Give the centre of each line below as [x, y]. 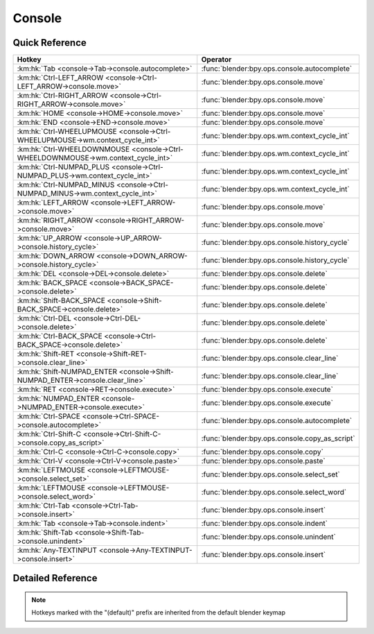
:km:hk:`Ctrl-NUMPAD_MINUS [66, 185]
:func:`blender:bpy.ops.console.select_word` [274, 492]
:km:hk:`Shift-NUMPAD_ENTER [67, 372]
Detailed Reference [55, 578]
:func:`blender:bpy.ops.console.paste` [263, 461]
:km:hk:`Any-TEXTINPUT [57, 550]
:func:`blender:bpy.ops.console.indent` [265, 524]
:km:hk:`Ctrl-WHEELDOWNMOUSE [73, 149]
